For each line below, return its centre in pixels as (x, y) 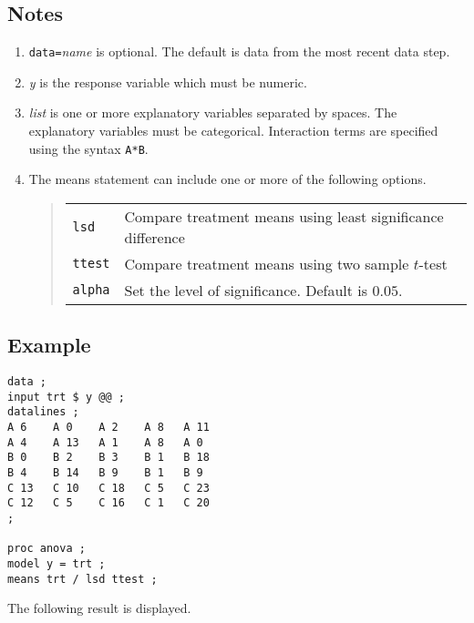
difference (155, 237)
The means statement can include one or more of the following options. (227, 179)
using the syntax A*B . (88, 148)
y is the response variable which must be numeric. (168, 82)
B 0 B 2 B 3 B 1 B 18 (108, 458)
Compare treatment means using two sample (267, 263)
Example (49, 345)
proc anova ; (46, 549)
